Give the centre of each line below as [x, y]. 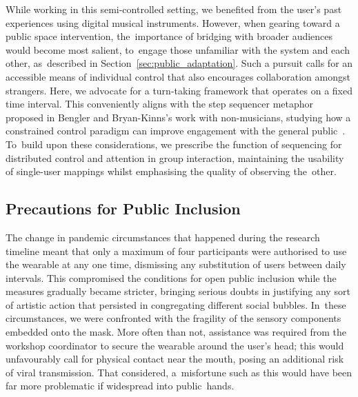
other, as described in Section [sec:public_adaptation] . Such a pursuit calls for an [179, 63]
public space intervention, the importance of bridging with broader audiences [169, 36]
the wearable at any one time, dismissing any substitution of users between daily [176, 264]
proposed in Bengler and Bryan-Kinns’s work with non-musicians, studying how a [178, 117]
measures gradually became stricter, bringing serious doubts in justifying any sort [178, 291]
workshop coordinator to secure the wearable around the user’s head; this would [175, 345]
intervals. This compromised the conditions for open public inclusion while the [171, 277]
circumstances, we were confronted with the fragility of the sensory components [173, 318]
